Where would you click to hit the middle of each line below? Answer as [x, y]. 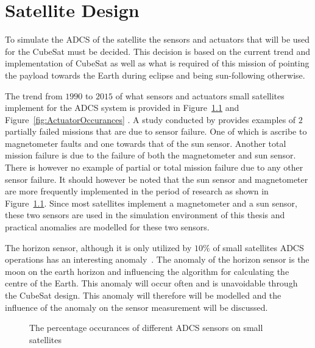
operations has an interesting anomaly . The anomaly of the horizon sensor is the [157, 259]
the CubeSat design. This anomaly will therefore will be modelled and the [143, 295]
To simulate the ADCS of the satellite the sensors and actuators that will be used [157, 39]
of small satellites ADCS [258, 247]
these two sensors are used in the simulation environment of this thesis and [145, 215]
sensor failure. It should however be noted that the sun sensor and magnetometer [157, 179]
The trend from [34, 95]
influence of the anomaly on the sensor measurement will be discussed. [136, 307]
